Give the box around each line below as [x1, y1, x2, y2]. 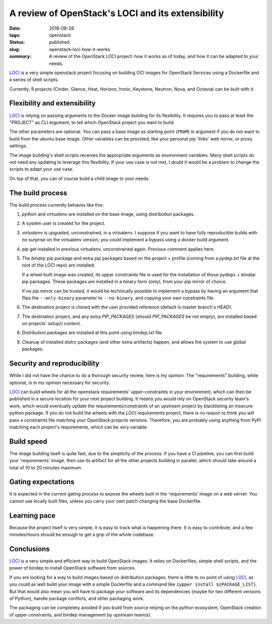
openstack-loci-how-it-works [49, 46, 110, 52]
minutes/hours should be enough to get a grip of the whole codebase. [9, 532, 155, 538]
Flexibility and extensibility [9, 99, 96, 108]
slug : [9, 46, 20, 52]
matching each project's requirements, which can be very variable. [9, 424, 148, 430]
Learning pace [9, 511, 56, 520]
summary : [9, 53, 32, 59]
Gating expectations [9, 478, 75, 486]
